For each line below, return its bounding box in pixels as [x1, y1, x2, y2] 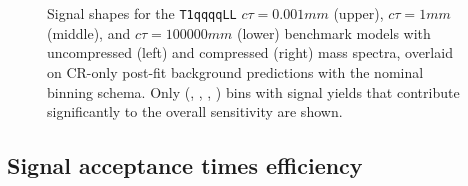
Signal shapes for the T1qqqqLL [47, 3, 237, 24]
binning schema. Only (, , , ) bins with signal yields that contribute [47, 81, 460, 102]
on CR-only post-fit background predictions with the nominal [47, 62, 424, 83]
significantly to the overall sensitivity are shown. [47, 101, 343, 122]
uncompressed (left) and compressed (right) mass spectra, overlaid [47, 42, 453, 63]
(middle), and [47, 22, 131, 43]
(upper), [333, 3, 384, 24]
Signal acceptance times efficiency [7, 150, 363, 181]
